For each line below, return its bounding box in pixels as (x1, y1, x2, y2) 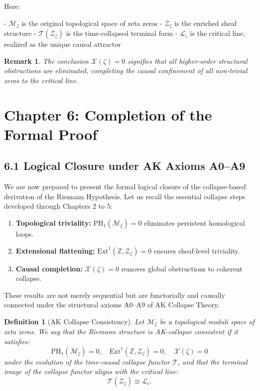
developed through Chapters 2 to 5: (4, 201, 113, 211)
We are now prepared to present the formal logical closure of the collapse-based (4, 181, 246, 192)
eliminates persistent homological (144, 217, 245, 228)
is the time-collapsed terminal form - (66, 28, 178, 38)
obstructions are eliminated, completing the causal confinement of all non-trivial (4, 65, 248, 76)
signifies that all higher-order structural (128, 55, 248, 66)
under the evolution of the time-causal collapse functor (4, 356, 170, 367)
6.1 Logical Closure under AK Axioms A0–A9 (4, 158, 246, 173)
